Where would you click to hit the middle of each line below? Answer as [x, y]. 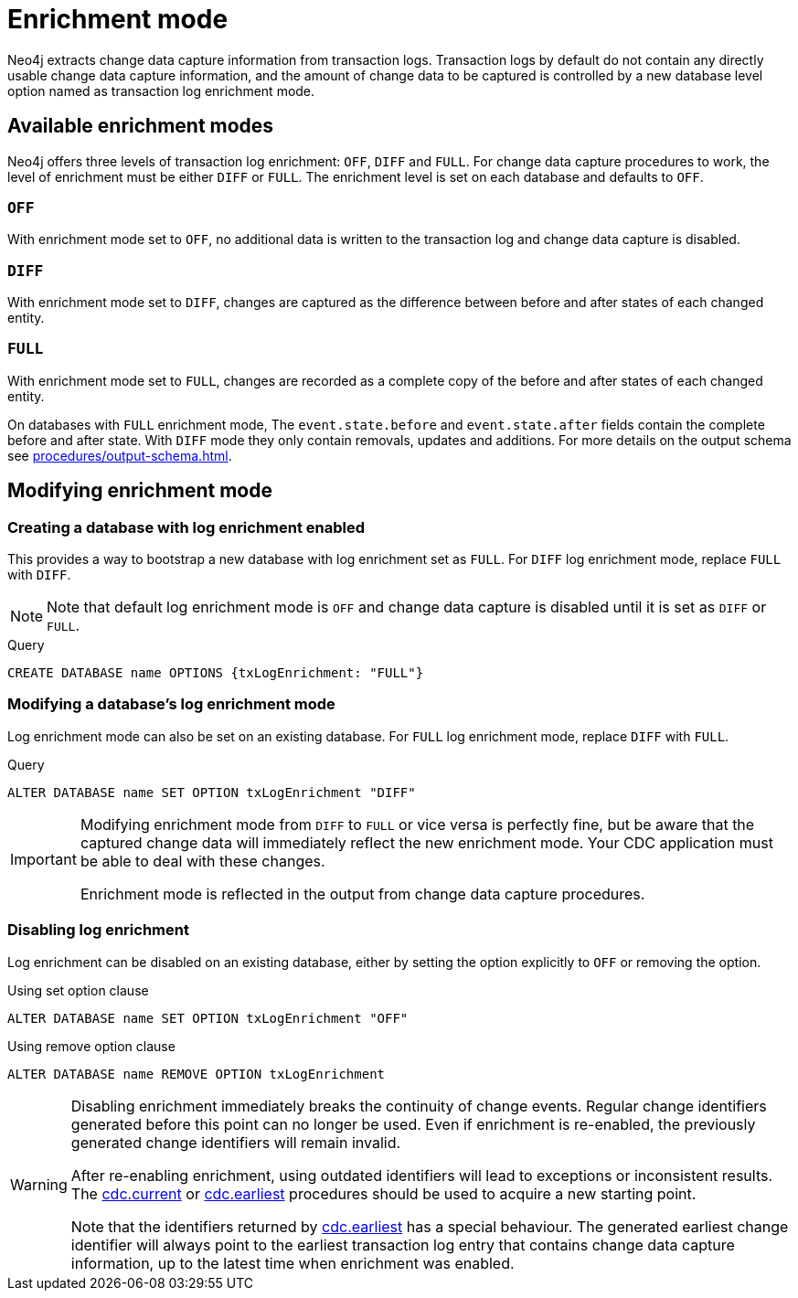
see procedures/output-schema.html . [120, 455]
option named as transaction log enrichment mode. [161, 90]
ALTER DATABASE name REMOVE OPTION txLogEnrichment [197, 1074]
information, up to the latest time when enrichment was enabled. [293, 1263]
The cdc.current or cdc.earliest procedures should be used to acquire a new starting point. [383, 1193]
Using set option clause [78, 990]
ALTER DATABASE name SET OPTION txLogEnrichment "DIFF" [212, 792]
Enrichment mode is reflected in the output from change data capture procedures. [362, 894]
